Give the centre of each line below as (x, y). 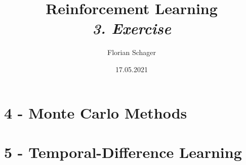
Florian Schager (132, 52)
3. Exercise (132, 28)
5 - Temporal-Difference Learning (123, 152)
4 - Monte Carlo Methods (96, 112)
